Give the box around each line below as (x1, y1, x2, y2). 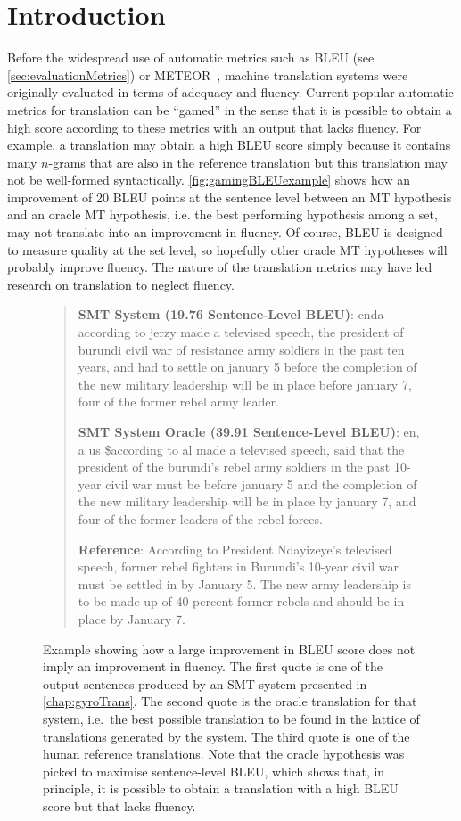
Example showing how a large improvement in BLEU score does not (43, 639, 416, 658)
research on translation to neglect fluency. (7, 275, 235, 293)
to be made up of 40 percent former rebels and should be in (78, 592, 405, 611)
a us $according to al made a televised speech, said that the (78, 439, 405, 458)
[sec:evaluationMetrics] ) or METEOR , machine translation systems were (7, 65, 408, 84)
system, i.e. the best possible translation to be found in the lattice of (43, 709, 420, 727)
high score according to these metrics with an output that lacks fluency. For (7, 118, 422, 136)
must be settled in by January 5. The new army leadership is (78, 574, 411, 593)
